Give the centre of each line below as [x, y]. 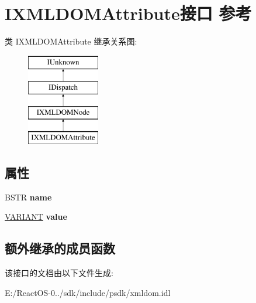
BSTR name [28, 197]
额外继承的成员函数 [60, 248]
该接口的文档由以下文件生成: [59, 273]
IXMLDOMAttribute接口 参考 [128, 13]
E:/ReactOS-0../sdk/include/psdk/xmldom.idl [88, 292]
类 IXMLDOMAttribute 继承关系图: [71, 41]
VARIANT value [36, 217]
